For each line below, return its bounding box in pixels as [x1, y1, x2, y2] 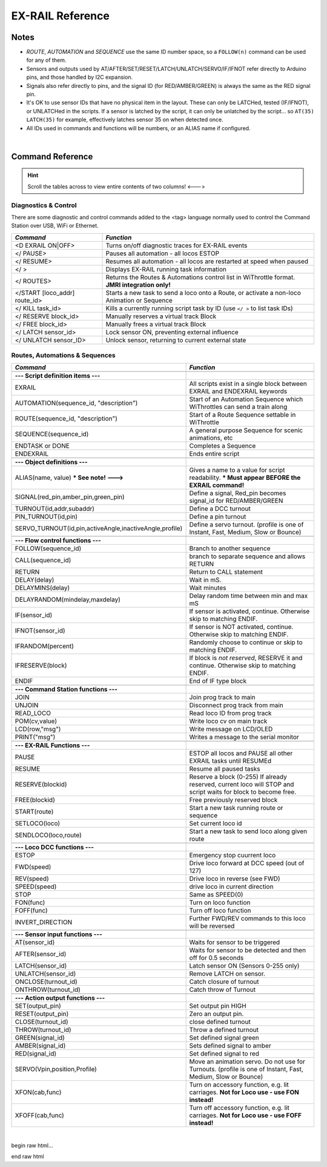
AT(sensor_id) [15, 938, 55, 946]
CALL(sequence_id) [15, 556, 71, 565]
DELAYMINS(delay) [15, 583, 70, 592]
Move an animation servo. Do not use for [189, 1057, 306, 1066]
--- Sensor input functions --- [15, 930, 102, 939]
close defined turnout [189, 1018, 251, 1026]
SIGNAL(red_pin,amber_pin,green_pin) [15, 493, 125, 501]
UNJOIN [15, 701, 39, 710]
